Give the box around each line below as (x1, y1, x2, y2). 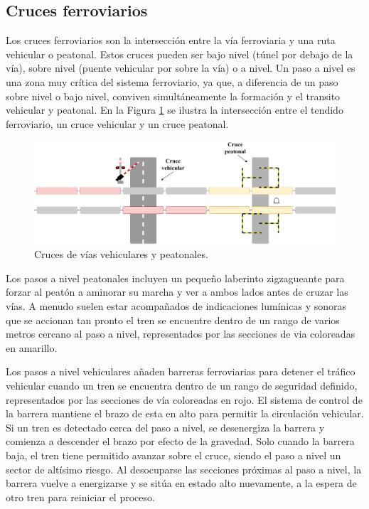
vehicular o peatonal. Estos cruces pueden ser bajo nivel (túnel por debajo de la (6, 46, 353, 61)
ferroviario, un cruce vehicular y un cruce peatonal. (6, 116, 229, 131)
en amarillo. (6, 340, 58, 355)
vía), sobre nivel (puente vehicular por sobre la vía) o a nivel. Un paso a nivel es (6, 60, 355, 75)
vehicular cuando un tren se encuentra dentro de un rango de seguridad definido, (6, 378, 358, 393)
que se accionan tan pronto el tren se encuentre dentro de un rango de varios (6, 312, 340, 327)
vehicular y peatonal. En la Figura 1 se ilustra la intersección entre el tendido (6, 102, 343, 117)
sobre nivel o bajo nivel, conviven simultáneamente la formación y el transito (6, 88, 341, 103)
